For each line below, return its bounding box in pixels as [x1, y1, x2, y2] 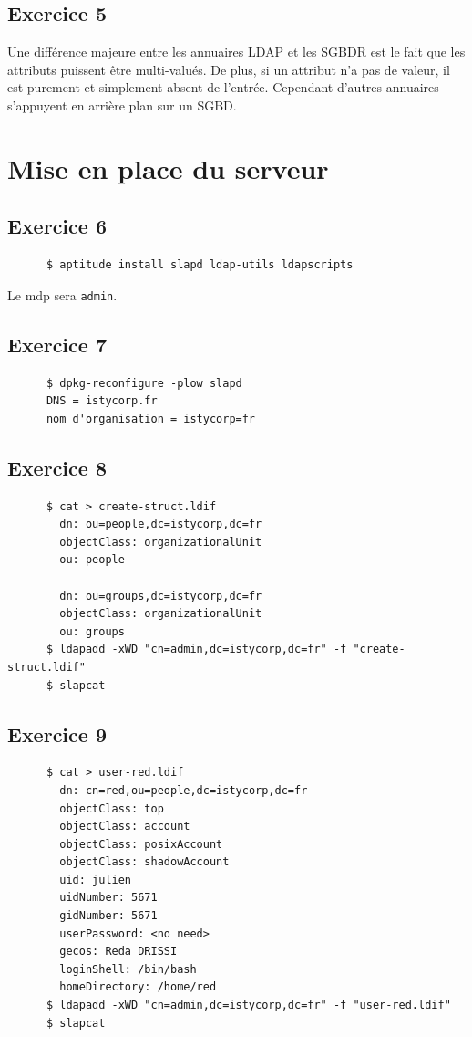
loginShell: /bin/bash [59, 962, 197, 976]
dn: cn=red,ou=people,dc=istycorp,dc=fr [59, 783, 308, 797]
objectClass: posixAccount [59, 837, 223, 851]
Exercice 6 [7, 212, 107, 240]
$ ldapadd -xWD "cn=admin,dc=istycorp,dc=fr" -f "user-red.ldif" [46, 999, 451, 1012]
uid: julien [59, 873, 132, 886]
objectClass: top [59, 801, 164, 815]
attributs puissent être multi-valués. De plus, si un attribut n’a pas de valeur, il [7, 59, 450, 79]
